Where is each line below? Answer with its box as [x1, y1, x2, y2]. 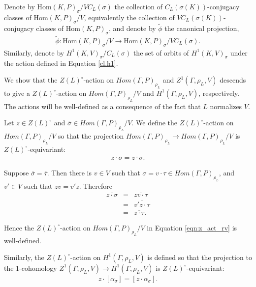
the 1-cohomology [4, 262, 57, 273]
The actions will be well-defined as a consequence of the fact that [4, 101, 201, 111]
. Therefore [79, 181, 112, 191]
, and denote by [108, 23, 156, 33]
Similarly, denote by [4, 47, 64, 57]
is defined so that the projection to [147, 252, 252, 262]
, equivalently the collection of [84, 12, 175, 22]
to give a [4, 87, 30, 98]
